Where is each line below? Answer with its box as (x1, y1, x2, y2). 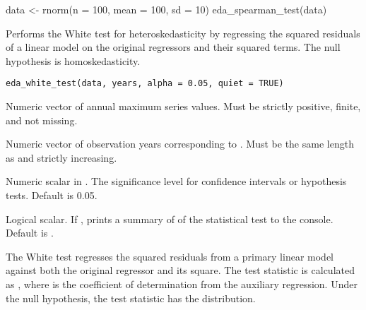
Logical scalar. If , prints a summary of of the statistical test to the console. (6, 211, 333, 226)
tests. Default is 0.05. (6, 188, 98, 202)
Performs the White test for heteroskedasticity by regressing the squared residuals (6, 25, 360, 40)
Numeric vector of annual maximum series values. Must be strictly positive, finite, (6, 99, 361, 114)
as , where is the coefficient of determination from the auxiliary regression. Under (6, 276, 358, 291)
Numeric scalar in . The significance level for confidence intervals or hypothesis (6, 174, 347, 189)
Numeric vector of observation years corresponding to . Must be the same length (6, 136, 354, 151)
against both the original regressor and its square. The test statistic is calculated (6, 263, 355, 278)
